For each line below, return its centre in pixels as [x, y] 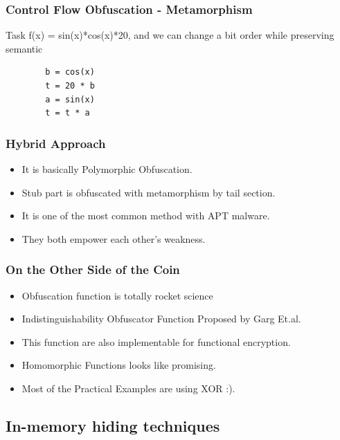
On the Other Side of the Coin [93, 269]
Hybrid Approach [56, 143]
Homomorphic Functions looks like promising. [119, 365]
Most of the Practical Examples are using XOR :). [128, 388]
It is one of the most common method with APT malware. [146, 216]
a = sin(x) [70, 99]
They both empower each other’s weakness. [114, 238]
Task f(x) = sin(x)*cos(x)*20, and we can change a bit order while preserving [170, 35]
